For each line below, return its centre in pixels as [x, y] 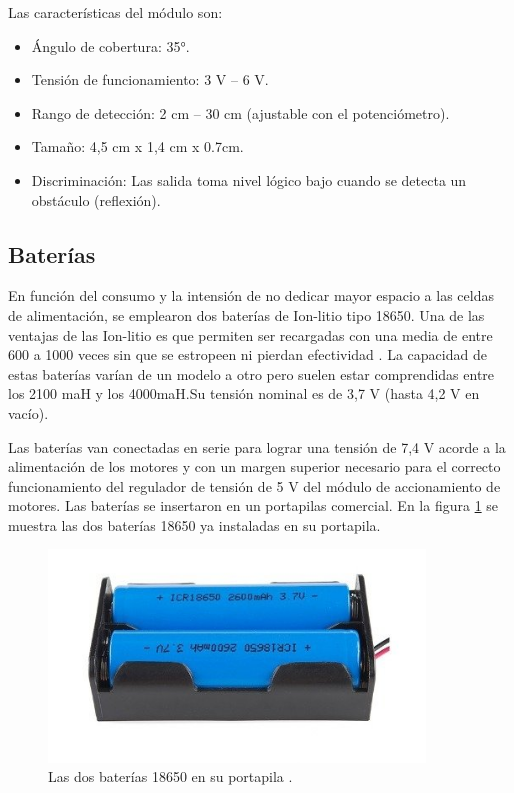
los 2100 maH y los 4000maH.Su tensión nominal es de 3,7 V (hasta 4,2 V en [244, 393]
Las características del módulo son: [115, 12]
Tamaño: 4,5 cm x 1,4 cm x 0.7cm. [137, 146]
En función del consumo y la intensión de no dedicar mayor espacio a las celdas [251, 295]
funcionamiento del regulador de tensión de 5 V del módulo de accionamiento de [254, 485]
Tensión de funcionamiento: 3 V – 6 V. [150, 79]
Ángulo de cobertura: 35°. [110, 45]
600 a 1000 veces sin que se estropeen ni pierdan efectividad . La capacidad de [247, 354]
